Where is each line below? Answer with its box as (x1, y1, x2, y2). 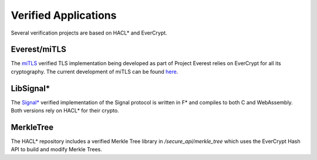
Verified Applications (11, 9, 117, 22)
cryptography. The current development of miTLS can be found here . (11, 68, 178, 75)
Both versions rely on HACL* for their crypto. (11, 107, 120, 114)
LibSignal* (11, 83, 50, 93)
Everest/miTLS (11, 45, 67, 55)
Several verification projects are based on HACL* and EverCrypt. (11, 29, 167, 36)
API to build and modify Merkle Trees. (11, 146, 102, 153)
